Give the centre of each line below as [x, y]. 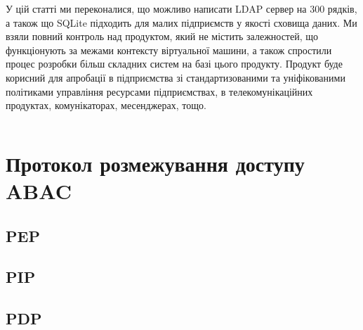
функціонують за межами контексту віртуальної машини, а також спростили [169, 50]
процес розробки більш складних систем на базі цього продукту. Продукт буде [174, 64]
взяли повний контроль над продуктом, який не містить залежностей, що [162, 36]
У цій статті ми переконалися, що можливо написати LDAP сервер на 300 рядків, [181, 8]
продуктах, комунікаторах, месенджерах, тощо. [106, 105]
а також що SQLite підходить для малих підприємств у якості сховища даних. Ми [181, 22]
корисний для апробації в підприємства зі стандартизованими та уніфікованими [176, 77]
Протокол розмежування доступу [155, 163]
